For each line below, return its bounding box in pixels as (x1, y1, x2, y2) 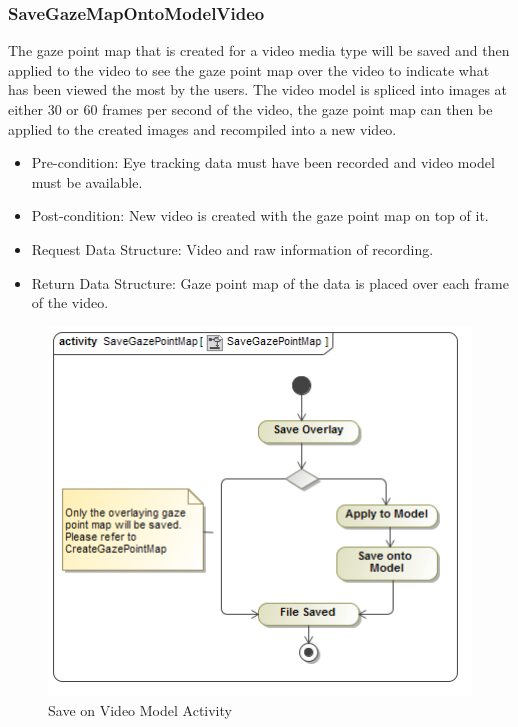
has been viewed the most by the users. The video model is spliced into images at (8, 79, 508, 100)
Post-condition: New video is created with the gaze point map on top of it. (31, 205, 489, 226)
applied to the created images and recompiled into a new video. (8, 118, 397, 139)
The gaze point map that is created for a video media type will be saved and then (8, 40, 510, 61)
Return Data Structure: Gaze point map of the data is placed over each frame (31, 272, 509, 293)
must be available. (31, 171, 143, 192)
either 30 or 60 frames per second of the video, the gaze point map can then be (8, 99, 493, 119)
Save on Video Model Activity (48, 700, 232, 721)
